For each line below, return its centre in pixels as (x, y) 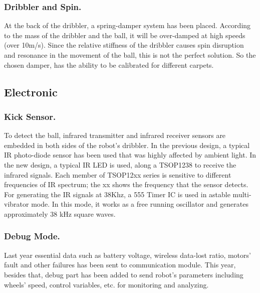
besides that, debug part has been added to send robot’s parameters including (124, 274)
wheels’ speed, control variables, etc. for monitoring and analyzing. (106, 284)
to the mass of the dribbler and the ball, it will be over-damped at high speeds (125, 35)
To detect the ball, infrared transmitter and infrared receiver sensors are (115, 135)
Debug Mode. (32, 236)
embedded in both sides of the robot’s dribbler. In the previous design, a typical (127, 145)
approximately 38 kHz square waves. (60, 213)
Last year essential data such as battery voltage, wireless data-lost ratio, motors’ (127, 255)
